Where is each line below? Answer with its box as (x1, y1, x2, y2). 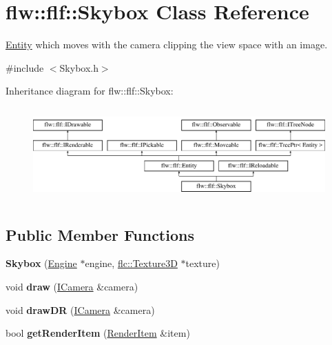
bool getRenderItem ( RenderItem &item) (6, 326, 190, 340)
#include (6, 60, 44, 75)
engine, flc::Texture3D (85, 256, 178, 270)
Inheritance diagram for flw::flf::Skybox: (6, 83, 174, 98)
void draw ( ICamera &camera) (6, 279, 138, 293)
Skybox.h (59, 60, 98, 75)
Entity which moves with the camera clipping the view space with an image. (6, 37, 328, 52)
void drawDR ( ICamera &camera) (6, 302, 155, 317)
